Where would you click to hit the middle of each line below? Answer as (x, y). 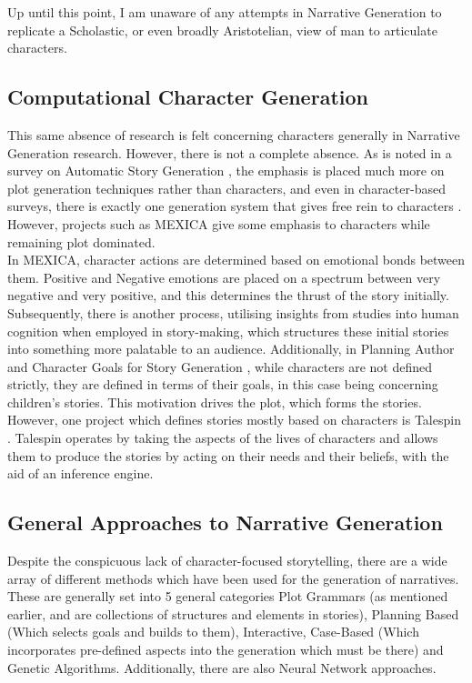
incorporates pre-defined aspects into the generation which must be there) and (226, 650)
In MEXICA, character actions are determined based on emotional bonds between (236, 260)
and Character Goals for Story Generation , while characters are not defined (220, 366)
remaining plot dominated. (81, 241)
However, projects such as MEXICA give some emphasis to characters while (219, 223)
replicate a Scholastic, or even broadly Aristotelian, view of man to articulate (222, 30)
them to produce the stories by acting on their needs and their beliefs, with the (228, 455)
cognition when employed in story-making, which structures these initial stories (228, 331)
